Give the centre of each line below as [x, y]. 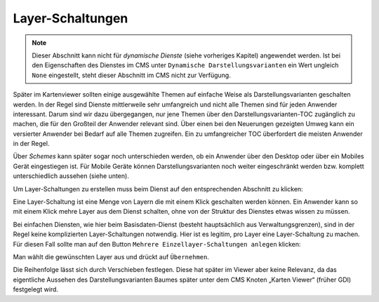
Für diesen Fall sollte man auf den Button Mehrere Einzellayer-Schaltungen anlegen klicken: [157, 244]
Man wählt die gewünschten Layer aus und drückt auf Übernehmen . [111, 256]
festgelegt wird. [36, 289]
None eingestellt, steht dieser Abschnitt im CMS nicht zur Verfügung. [131, 75]
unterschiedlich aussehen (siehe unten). [71, 176]
